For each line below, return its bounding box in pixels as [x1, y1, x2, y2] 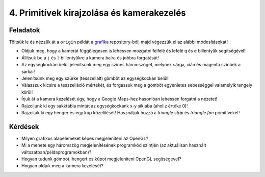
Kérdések [9, 123, 39, 131]
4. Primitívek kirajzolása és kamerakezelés [9, 7, 186, 18]
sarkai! [21, 69, 35, 75]
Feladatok [9, 26, 40, 34]
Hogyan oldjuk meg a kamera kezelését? [21, 163, 104, 169]
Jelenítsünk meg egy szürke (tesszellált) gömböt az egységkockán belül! [21, 76, 169, 81]
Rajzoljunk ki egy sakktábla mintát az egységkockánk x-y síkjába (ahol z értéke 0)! [21, 103, 188, 109]
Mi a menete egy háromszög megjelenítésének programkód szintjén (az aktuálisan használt [21, 142, 206, 148]
